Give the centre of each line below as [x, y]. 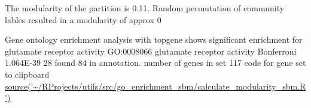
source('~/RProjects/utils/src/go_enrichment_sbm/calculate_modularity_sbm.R [155, 86]
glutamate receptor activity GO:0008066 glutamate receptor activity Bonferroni [151, 51]
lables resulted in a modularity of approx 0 [83, 19]
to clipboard [27, 74]
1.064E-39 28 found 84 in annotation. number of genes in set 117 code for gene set [155, 63]
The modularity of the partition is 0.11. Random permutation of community [145, 8]
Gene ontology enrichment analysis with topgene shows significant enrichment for [154, 39]
